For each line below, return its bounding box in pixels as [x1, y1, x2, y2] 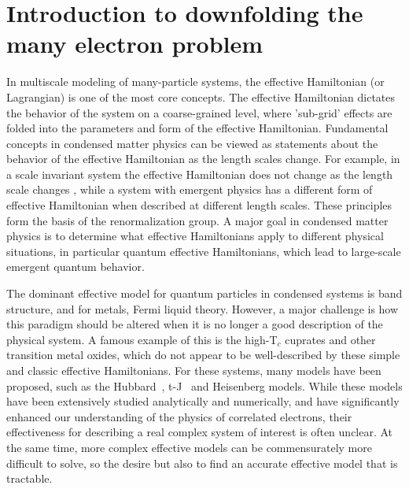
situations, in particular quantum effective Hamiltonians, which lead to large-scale [6, 243, 401, 259]
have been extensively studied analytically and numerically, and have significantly [6, 393, 400, 409]
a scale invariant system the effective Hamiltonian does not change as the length [6, 165, 393, 182]
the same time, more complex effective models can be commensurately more [6, 439, 372, 455]
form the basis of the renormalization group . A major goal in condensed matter [6, 212, 389, 228]
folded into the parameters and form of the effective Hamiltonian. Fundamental [6, 120, 389, 136]
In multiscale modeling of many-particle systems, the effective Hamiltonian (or [6, 73, 385, 90]
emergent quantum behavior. [6, 258, 145, 275]
